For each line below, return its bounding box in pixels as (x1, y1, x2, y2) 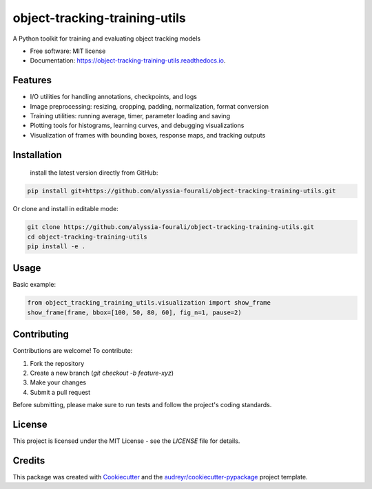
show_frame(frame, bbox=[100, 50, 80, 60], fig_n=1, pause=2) (27, 308, 242, 316)
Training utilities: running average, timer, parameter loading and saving (30, 112, 231, 120)
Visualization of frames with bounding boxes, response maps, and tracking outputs (30, 131, 266, 139)
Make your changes (30, 378, 86, 387)
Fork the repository (30, 359, 85, 367)
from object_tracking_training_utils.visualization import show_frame (27, 299, 271, 307)
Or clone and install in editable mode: (12, 205, 118, 213)
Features (12, 74, 52, 86)
